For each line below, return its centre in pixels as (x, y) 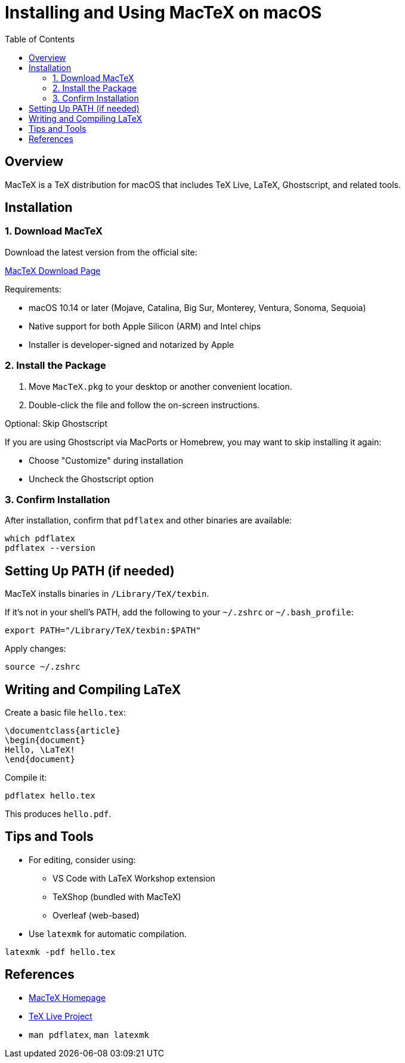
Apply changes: (35, 649)
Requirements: (33, 289)
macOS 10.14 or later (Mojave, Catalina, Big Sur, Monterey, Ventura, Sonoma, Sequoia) (197, 307)
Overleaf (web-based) (96, 915)
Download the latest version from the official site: (101, 252)
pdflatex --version (50, 548)
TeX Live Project (61, 1016)
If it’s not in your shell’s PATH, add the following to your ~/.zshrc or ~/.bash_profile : (179, 612)
